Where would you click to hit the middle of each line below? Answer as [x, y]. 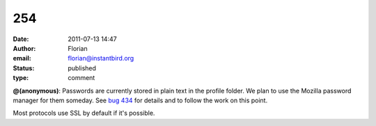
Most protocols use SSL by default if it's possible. [84, 113]
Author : [24, 48]
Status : [24, 68]
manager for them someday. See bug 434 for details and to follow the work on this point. [140, 100]
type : [21, 78]
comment [81, 78]
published [82, 68]
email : [22, 58]
